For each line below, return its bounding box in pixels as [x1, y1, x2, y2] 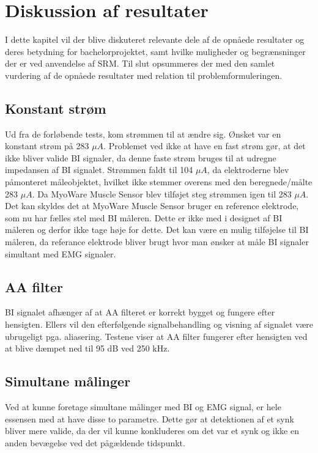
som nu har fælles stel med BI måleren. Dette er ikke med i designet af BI [5, 211, 283, 224]
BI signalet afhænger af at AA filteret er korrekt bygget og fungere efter [5, 306, 275, 319]
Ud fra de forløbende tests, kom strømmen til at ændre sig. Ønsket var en [5, 127, 281, 140]
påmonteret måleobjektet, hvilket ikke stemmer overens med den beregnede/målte [5, 175, 312, 188]
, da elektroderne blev [207, 163, 289, 176]
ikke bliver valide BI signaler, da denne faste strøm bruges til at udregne [5, 151, 276, 164]
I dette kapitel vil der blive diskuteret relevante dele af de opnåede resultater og [5, 33, 305, 46]
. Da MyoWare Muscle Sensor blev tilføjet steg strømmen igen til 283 [32, 187, 292, 200]
